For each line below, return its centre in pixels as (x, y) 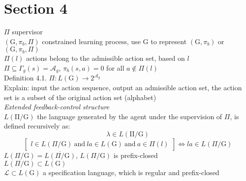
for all (115, 67)
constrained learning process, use (91, 41)
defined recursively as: (37, 126)
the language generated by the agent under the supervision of (130, 116)
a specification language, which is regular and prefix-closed (131, 172)
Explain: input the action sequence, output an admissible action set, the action (123, 87)
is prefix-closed (136, 155)
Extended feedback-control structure (57, 107)
